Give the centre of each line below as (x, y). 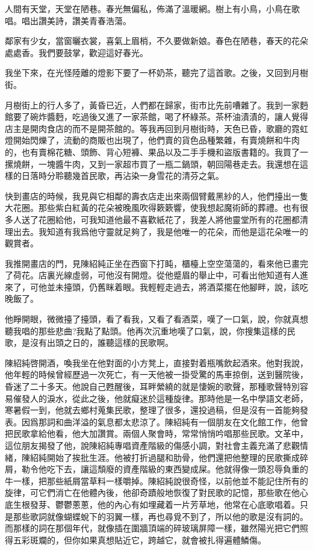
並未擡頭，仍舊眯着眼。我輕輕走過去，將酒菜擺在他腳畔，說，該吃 (177, 286)
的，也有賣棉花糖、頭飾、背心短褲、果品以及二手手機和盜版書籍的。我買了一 (156, 152)
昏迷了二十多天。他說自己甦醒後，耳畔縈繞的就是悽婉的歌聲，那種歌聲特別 (152, 386)
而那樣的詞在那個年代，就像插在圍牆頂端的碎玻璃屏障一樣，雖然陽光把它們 (152, 528)
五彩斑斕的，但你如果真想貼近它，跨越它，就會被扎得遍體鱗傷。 (139, 539)
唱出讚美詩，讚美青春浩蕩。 (76, 20)
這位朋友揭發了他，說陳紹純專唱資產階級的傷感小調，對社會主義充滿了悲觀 (152, 445)
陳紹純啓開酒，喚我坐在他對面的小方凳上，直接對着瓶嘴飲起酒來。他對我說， (156, 362)
